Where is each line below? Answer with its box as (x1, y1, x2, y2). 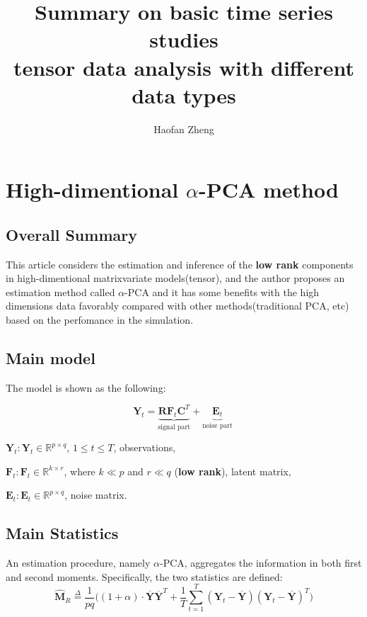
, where (64, 463, 95, 478)
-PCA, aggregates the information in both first (159, 555, 362, 570)
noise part (202, 422, 233, 430)
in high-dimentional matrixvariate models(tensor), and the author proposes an (6, 271, 345, 285)
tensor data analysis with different (13, 52, 354, 81)
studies (149, 25, 219, 54)
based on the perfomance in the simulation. (6, 312, 194, 327)
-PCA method (198, 175, 339, 204)
